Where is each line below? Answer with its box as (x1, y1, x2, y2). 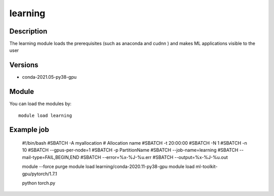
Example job (9, 125, 49, 134)
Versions (9, 61, 39, 70)
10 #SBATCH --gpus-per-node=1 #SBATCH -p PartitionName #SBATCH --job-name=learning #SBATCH (22, 147, 238, 153)
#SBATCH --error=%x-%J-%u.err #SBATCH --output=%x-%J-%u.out (80, 154, 228, 160)
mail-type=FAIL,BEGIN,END (22, 154, 80, 160)
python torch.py (22, 180, 56, 186)
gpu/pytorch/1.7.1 (22, 171, 57, 177)
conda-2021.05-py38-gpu (22, 74, 77, 80)
